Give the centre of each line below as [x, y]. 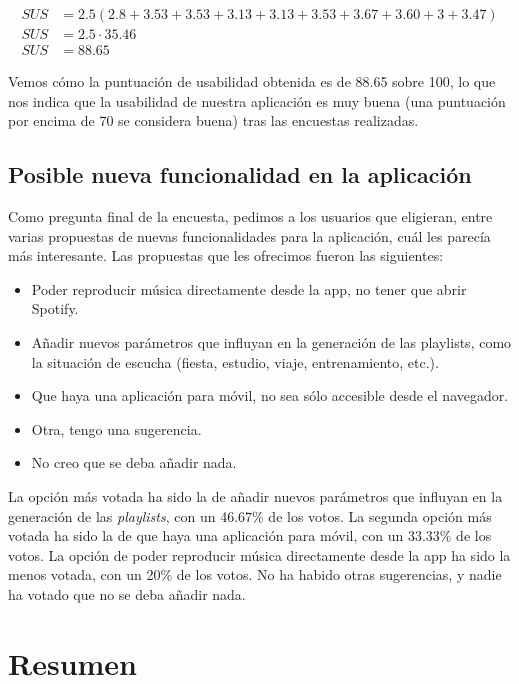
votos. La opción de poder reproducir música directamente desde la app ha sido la [259, 554]
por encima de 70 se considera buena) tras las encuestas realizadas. [213, 120]
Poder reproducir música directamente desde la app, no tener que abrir [249, 288]
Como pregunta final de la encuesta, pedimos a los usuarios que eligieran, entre [250, 216]
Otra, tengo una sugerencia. [116, 428]
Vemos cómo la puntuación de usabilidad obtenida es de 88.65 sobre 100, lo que [252, 81]
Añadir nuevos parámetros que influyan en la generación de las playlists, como [271, 342]
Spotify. [55, 308]
